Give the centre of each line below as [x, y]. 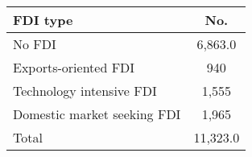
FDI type [43, 20]
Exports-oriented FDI [74, 67]
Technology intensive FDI [85, 91]
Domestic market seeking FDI [97, 114]
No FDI [35, 44]
